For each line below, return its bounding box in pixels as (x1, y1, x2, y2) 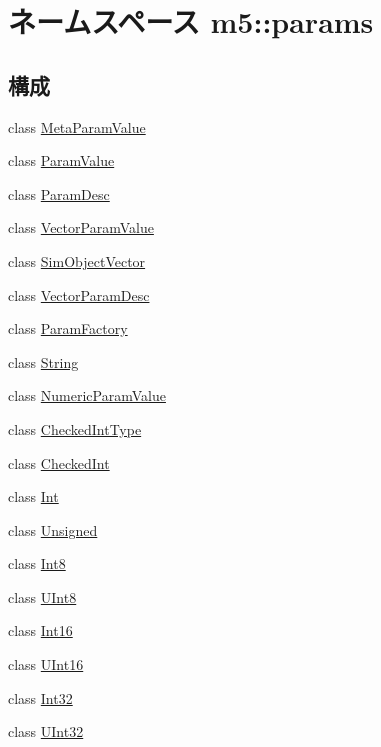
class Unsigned (8, 519, 98, 540)
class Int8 (8, 553, 66, 574)
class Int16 (8, 620, 73, 641)
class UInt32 (8, 721, 84, 742)
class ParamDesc (8, 183, 110, 204)
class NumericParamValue (8, 385, 166, 406)
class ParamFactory (8, 318, 128, 339)
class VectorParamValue (8, 217, 154, 238)
